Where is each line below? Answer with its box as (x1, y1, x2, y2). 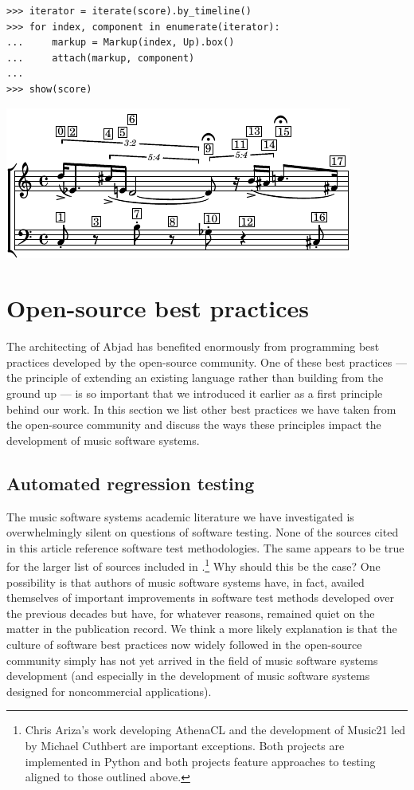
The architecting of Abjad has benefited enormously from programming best (6, 338, 380, 355)
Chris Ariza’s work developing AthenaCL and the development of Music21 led (25, 721, 406, 738)
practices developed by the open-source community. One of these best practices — (6, 353, 407, 370)
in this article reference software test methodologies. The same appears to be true (6, 539, 404, 556)
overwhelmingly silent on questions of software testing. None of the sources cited (6, 524, 399, 540)
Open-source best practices (6, 292, 309, 324)
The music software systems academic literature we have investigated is (6, 508, 354, 525)
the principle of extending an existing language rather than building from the (6, 369, 384, 386)
